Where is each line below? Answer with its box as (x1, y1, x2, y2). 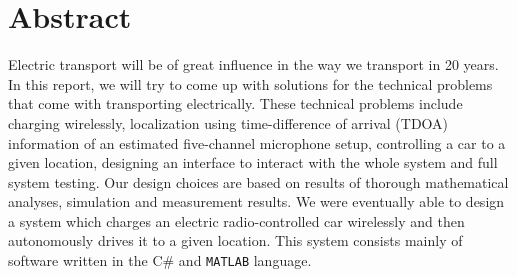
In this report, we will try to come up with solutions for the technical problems (8, 73, 493, 94)
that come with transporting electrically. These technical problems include (8, 93, 463, 114)
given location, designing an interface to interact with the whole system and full (8, 152, 498, 173)
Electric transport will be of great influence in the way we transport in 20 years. (8, 54, 499, 75)
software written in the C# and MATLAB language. (8, 250, 312, 271)
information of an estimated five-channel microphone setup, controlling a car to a (8, 132, 506, 153)
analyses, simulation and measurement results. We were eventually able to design (8, 191, 505, 212)
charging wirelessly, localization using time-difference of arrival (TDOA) (8, 112, 449, 133)
